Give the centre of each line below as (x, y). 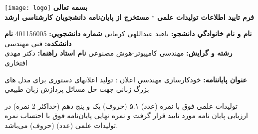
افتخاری (16, 63)
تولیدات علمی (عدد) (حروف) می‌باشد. (61, 125)
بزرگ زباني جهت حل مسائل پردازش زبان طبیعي (77, 89)
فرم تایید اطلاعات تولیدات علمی (206, 17)
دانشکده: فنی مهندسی (38, 43)
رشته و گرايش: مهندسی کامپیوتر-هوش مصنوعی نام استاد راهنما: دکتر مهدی (119, 53)
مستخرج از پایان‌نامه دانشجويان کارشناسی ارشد (77, 17)
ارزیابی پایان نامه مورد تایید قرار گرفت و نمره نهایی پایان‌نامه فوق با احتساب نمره (126, 115)
